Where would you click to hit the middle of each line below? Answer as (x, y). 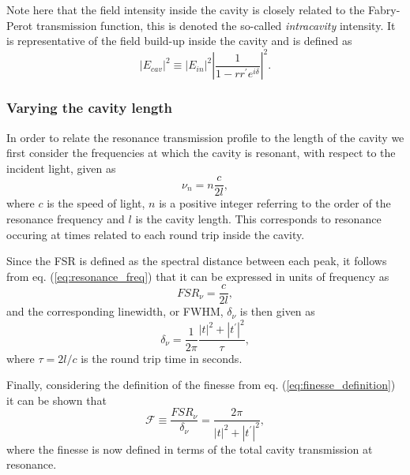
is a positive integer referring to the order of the (275, 203)
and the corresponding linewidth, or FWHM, (115, 311)
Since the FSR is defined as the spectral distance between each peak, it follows (197, 261)
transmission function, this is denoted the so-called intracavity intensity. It (216, 25)
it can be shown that (56, 400)
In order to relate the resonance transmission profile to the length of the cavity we (205, 137)
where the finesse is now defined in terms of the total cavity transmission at (190, 449)
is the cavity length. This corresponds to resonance (258, 218)
